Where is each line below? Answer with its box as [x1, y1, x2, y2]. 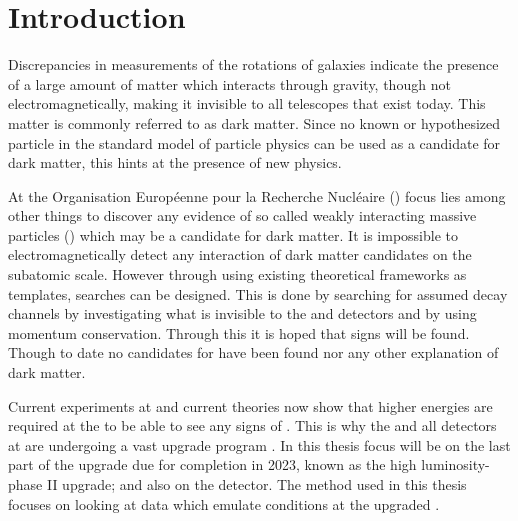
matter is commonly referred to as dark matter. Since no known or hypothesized [8, 112, 501, 133]
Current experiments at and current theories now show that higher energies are [8, 395, 493, 416]
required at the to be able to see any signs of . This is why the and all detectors [8, 415, 497, 436]
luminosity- [421, 454, 490, 475]
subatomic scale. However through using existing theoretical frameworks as [8, 264, 467, 285]
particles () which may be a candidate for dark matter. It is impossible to [8, 224, 459, 245]
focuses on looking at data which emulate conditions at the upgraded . [8, 493, 440, 514]
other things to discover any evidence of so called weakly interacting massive [8, 205, 477, 226]
